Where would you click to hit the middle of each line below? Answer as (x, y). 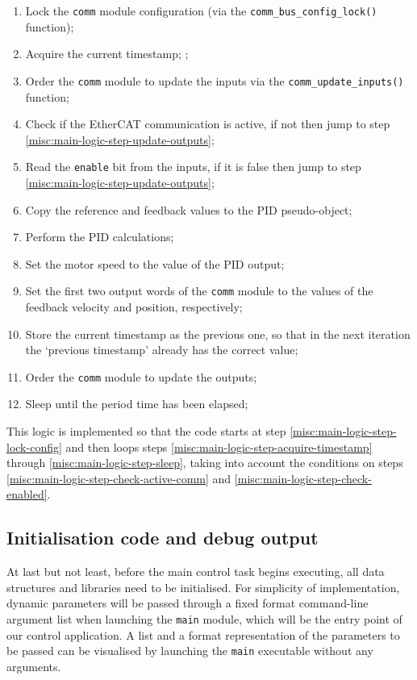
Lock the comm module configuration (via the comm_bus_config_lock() (201, 10)
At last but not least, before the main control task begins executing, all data (196, 572)
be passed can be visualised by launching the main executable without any (190, 651)
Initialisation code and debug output (163, 538)
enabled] (27, 494)
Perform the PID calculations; (100, 237)
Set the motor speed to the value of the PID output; (155, 263)
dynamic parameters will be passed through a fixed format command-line (188, 603)
